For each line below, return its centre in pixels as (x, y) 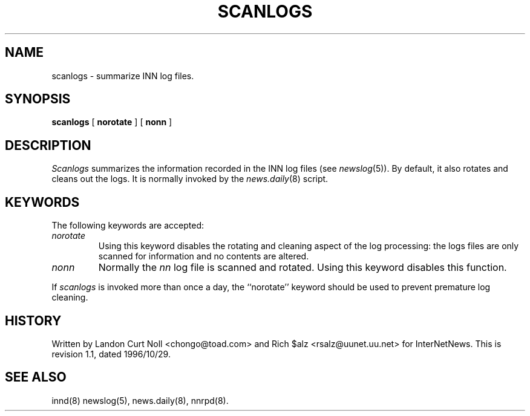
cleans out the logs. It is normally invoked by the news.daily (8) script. (190, 179)
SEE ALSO (36, 377)
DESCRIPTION (48, 145)
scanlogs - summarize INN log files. (123, 76)
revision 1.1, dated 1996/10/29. (111, 354)
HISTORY (33, 320)
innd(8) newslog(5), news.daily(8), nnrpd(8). (140, 400)
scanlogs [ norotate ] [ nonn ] (112, 122)
